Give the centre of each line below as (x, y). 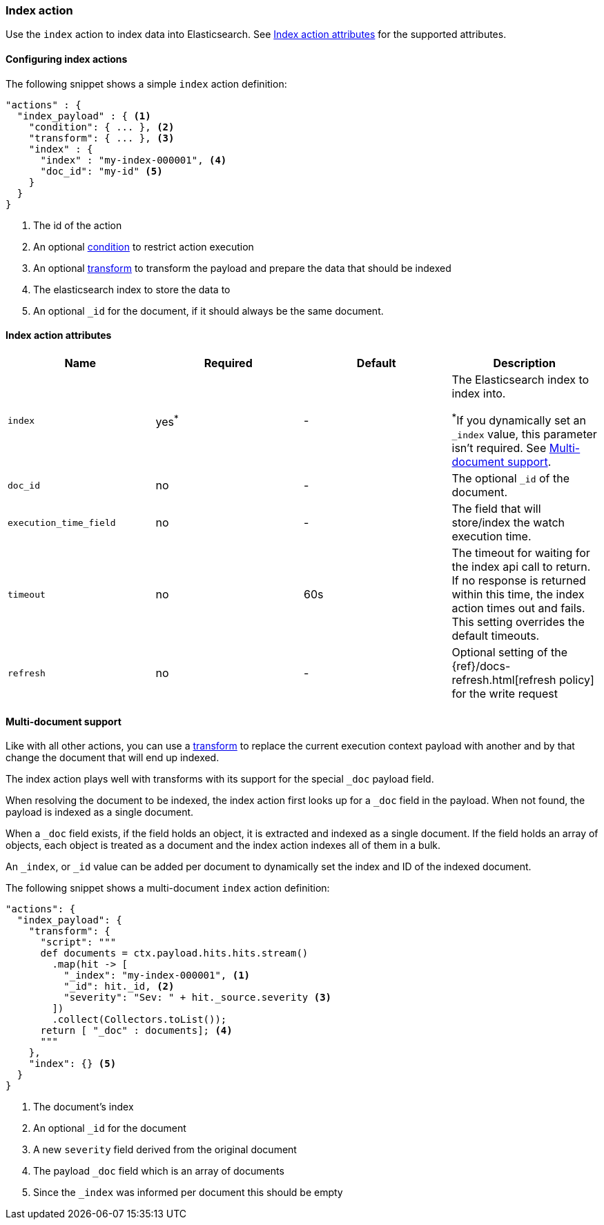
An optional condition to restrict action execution (144, 246)
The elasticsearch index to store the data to (132, 289)
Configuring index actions (67, 59)
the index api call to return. (521, 567)
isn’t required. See (499, 448)
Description (524, 363)
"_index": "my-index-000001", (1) (157, 976)
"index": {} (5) (72, 1064)
